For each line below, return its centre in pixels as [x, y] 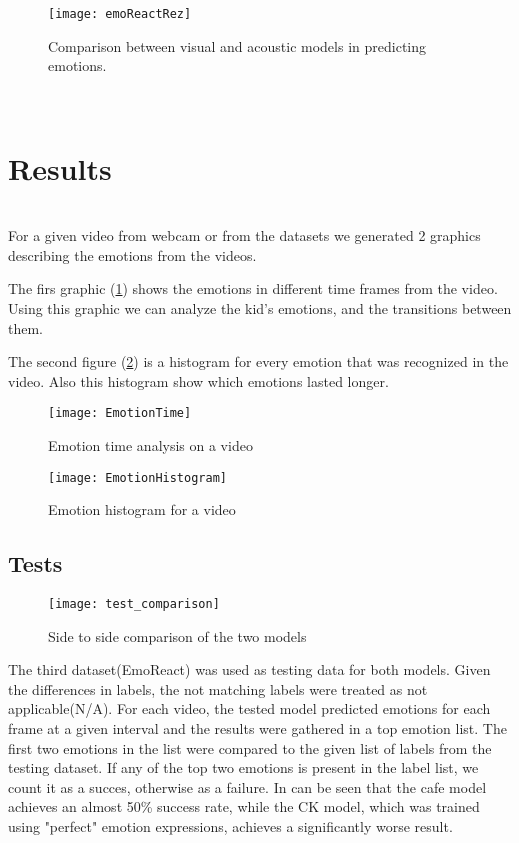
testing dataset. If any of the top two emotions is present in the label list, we [243, 767]
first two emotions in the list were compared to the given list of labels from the [250, 747]
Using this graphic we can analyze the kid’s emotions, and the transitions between [260, 307]
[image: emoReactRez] [120, 14]
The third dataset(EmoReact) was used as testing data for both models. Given [249, 669]
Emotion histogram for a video [142, 509]
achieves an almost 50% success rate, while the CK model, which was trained [244, 806]
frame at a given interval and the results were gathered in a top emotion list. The [257, 728]
